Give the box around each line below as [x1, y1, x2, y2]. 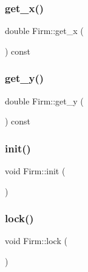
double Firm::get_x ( [5, 24, 84, 37]
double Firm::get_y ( [5, 94, 84, 107]
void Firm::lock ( [5, 234, 67, 247]
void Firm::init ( [5, 165, 66, 177]
